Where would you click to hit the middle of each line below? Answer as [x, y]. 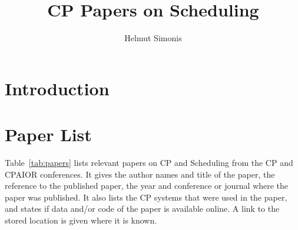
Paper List [48, 134]
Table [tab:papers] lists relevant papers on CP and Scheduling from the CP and [149, 163]
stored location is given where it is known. [81, 220]
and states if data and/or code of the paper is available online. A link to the [142, 209]
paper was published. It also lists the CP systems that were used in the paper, [146, 197]
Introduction [57, 88]
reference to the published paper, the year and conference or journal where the [147, 186]
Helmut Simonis [153, 38]
